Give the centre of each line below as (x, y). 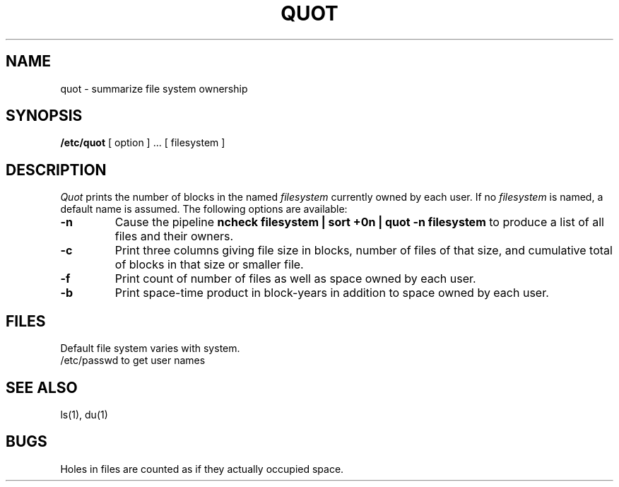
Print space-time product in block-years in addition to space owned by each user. (332, 293)
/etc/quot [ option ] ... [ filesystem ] (143, 143)
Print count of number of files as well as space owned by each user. (295, 279)
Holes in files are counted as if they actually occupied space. (202, 469)
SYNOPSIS (44, 116)
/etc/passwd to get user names (133, 360)
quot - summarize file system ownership (154, 88)
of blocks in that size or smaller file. (209, 265)
